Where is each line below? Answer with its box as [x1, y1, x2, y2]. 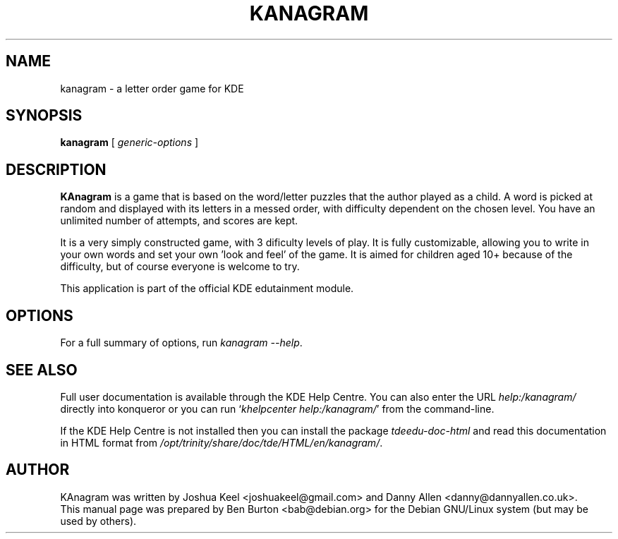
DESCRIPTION [6, 160, 107, 178]
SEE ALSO [6, 361, 78, 379]
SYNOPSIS [6, 107, 83, 125]
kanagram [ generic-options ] [60, 136, 199, 149]
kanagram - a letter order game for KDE [60, 82, 244, 95]
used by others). [60, 514, 137, 527]
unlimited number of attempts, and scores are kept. [60, 214, 298, 227]
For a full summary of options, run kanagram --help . [60, 337, 303, 349]
